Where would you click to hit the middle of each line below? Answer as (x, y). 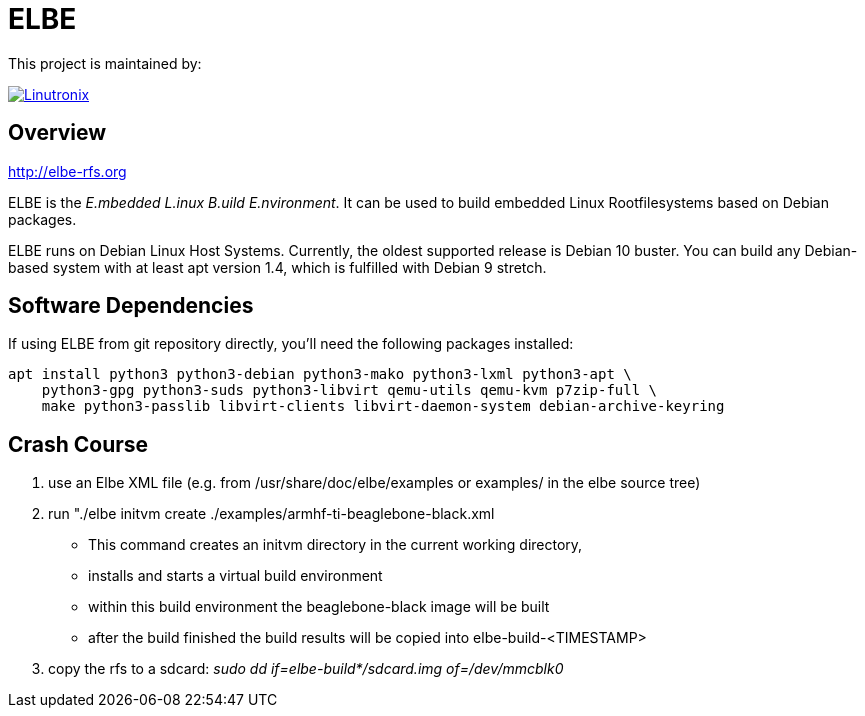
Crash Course (78, 444)
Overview (57, 133)
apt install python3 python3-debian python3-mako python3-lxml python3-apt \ (320, 374)
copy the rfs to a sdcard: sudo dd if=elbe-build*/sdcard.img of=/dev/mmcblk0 (306, 669)
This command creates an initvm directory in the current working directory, (335, 545)
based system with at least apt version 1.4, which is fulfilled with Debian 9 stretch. (277, 267)
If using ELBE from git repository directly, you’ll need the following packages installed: (291, 344)
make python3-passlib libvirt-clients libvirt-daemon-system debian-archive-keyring (383, 406)
